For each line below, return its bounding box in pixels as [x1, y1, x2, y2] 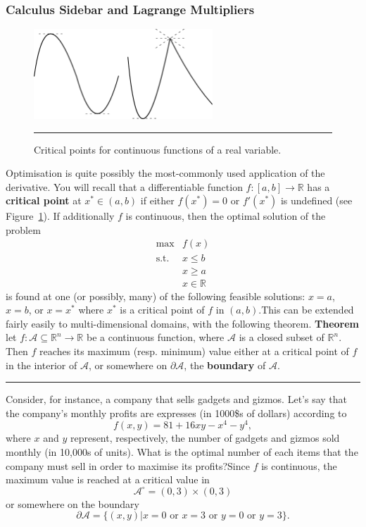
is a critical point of [120, 302, 205, 317]
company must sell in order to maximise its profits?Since [6, 458, 250, 473]
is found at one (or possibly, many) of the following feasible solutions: [6, 288, 305, 303]
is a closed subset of [239, 330, 324, 345]
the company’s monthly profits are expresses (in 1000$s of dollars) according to [6, 405, 347, 420]
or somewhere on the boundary [6, 496, 139, 511]
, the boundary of [184, 357, 266, 372]
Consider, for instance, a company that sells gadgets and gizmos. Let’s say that [6, 392, 348, 407]
